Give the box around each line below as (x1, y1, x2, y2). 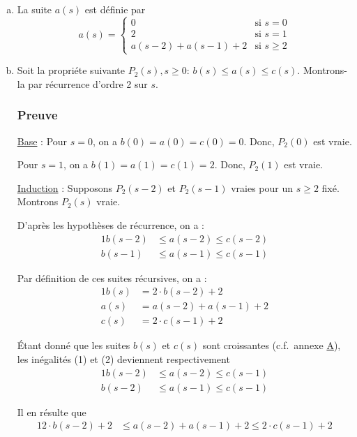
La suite (17, 2, 52, 16)
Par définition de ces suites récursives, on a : (17, 270, 207, 285)
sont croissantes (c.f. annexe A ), (202, 338, 341, 353)
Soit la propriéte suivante (17, 63, 125, 77)
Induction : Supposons (17, 180, 113, 195)
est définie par (84, 2, 146, 16)
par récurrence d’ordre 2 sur (28, 76, 148, 91)
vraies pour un (231, 180, 294, 195)
